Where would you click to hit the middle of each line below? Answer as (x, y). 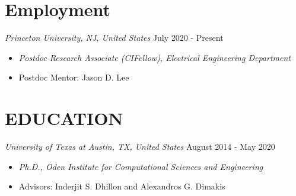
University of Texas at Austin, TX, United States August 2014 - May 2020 (140, 147)
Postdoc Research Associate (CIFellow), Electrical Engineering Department (155, 57)
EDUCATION (64, 118)
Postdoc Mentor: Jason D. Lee (74, 77)
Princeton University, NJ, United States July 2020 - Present (114, 38)
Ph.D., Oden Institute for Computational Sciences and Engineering (141, 166)
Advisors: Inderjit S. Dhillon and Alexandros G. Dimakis (122, 186)
